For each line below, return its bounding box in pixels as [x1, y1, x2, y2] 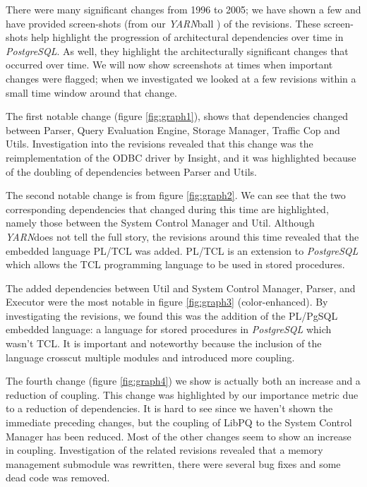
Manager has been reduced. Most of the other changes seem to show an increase [6, 428, 351, 443]
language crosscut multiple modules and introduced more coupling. [6, 349, 295, 364]
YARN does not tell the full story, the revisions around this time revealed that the [6, 229, 359, 243]
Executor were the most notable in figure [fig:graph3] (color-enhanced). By [6, 294, 328, 309]
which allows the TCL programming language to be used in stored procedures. [6, 257, 345, 272]
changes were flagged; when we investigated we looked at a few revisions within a [6, 71, 356, 85]
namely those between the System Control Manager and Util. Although [6, 215, 315, 230]
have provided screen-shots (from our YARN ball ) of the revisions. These [6, 16, 321, 30]
